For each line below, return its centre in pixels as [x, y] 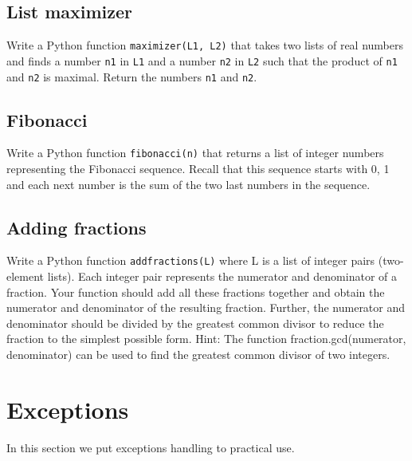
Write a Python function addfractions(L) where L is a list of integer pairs [191, 260]
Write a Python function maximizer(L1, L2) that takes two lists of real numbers [205, 45]
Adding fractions [77, 227]
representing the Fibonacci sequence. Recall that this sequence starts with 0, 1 [198, 169]
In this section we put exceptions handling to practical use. [151, 447]
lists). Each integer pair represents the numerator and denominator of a [222, 276]
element [26, 276]
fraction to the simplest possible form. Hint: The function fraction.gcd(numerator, [206, 339]
